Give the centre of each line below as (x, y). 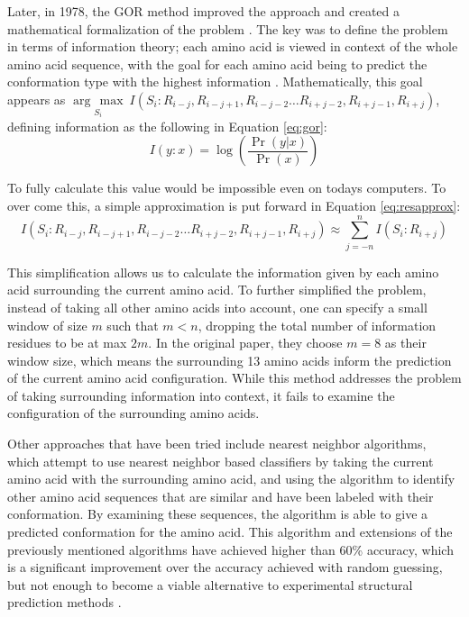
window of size (47, 325)
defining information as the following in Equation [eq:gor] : (167, 126)
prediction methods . (64, 602)
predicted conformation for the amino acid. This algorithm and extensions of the (230, 532)
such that (133, 325)
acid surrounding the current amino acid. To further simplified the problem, (217, 290)
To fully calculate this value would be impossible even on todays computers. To (227, 188)
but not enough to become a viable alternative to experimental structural (210, 584)
